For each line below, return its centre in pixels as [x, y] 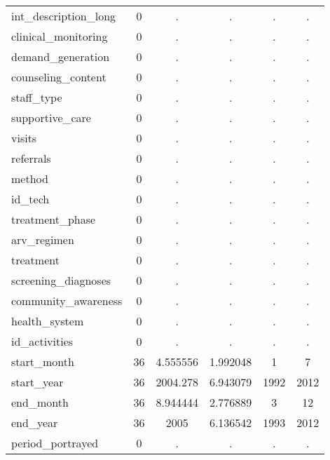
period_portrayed [55, 443]
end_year [35, 422]
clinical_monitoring [60, 36]
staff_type [37, 97]
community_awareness [67, 300]
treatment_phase [54, 219]
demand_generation [61, 56]
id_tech [30, 199]
